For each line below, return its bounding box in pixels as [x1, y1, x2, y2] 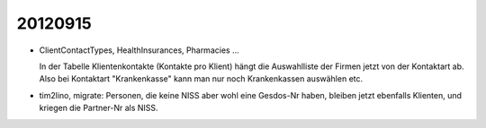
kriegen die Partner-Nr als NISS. [39, 103, 158, 114]
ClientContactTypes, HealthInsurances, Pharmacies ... [39, 45, 239, 55]
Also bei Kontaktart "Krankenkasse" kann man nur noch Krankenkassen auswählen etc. [39, 73, 364, 84]
